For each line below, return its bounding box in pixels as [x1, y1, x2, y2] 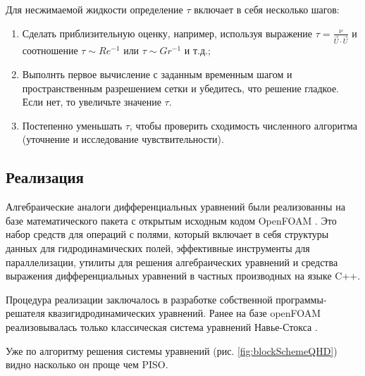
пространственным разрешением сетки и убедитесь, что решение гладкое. [22, 80, 339, 95]
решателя [6, 306, 45, 320]
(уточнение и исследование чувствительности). [22, 132, 224, 146]
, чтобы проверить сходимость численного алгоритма [129, 118, 358, 132]
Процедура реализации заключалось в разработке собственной [6, 292, 273, 306]
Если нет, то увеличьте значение [22, 94, 161, 109]
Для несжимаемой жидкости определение [6, 2, 183, 16]
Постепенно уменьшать [22, 118, 123, 132]
